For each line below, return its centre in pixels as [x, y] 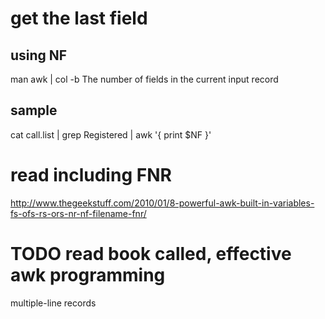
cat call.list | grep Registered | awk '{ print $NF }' [111, 134]
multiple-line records [53, 303]
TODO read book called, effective [151, 253]
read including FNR [91, 175]
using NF [39, 55]
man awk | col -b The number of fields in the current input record [144, 79]
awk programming [88, 274]
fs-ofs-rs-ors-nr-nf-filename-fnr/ [78, 213]
